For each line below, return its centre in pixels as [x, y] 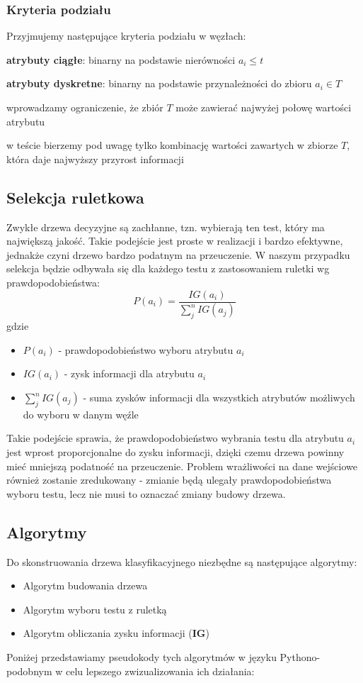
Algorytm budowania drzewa [85, 585]
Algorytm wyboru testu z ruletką [95, 609]
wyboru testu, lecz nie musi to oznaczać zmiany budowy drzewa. [146, 493]
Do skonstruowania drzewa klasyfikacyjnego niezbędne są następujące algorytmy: [182, 561]
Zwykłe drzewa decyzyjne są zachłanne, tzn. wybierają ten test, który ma [166, 227]
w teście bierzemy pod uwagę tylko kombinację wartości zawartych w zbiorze [172, 145]
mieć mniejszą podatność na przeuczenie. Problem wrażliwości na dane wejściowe [182, 466]
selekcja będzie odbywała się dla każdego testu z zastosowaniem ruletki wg [168, 268]
